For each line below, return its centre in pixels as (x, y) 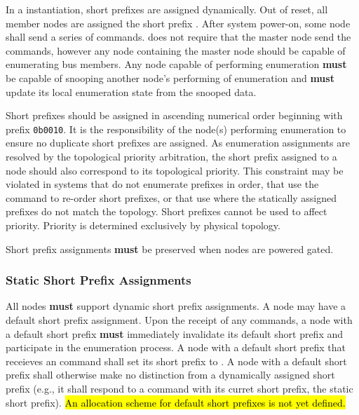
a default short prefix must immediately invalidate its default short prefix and (175, 333)
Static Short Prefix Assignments (99, 280)
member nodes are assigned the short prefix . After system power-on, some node (178, 23)
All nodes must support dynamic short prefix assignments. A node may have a (176, 306)
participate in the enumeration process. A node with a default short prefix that (176, 347)
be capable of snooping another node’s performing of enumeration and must (170, 77)
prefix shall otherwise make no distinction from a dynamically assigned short (170, 375)
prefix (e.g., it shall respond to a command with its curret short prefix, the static (179, 388)
